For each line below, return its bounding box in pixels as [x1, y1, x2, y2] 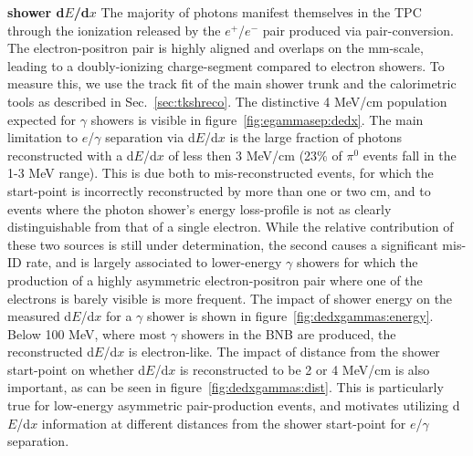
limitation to [7, 128, 79, 147]
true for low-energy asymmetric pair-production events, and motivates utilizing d [7, 396, 460, 415]
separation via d [105, 128, 195, 147]
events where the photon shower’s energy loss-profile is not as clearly [7, 199, 392, 218]
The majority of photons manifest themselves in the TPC [100, 3, 422, 21]
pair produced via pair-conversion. [262, 20, 454, 39]
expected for [7, 109, 77, 129]
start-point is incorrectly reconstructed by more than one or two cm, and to [7, 181, 431, 200]
